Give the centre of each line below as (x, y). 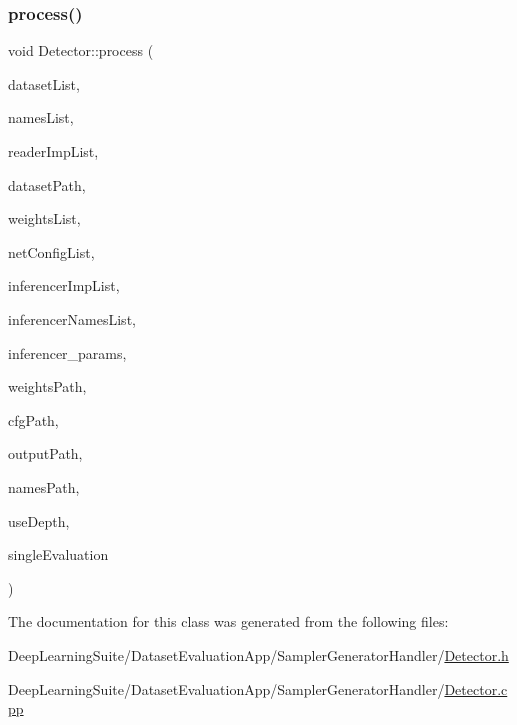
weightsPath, (47, 386)
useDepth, (39, 520)
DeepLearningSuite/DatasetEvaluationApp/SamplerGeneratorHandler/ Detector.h (258, 654)
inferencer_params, (67, 352)
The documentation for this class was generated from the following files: (228, 621)
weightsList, (44, 218)
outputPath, (45, 453)
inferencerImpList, (64, 285)
